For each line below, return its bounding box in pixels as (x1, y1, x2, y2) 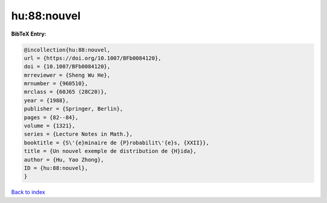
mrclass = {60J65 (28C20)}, (24, 88, 107, 95)
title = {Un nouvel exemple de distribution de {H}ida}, (24, 148, 197, 155)
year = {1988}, (24, 97, 69, 104)
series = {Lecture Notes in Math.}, (24, 130, 133, 138)
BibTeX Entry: (11, 30, 47, 37)
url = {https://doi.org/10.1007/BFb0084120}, (24, 54, 162, 62)
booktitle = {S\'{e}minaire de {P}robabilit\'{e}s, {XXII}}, (24, 139, 210, 146)
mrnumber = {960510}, (24, 80, 88, 87)
